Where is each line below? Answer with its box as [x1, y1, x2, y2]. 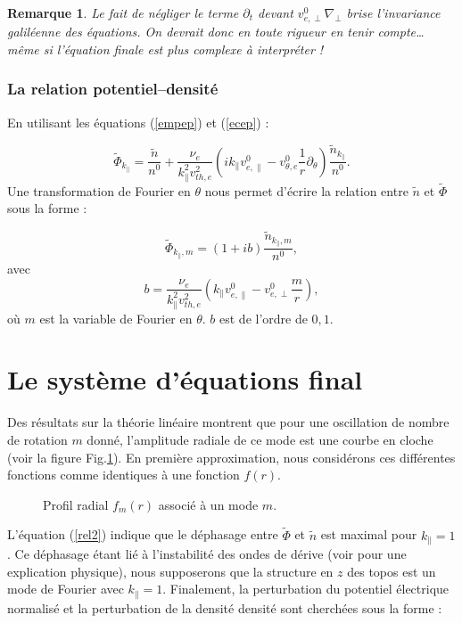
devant [258, 4, 293, 21]
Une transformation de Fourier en [7, 181, 191, 200]
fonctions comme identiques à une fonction [7, 465, 240, 484]
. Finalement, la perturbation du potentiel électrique [162, 579, 450, 598]
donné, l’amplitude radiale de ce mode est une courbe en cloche [87, 430, 433, 448]
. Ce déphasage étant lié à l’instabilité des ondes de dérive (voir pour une [7, 544, 407, 562]
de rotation [7, 430, 68, 448]
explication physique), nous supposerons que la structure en [7, 562, 334, 580]
